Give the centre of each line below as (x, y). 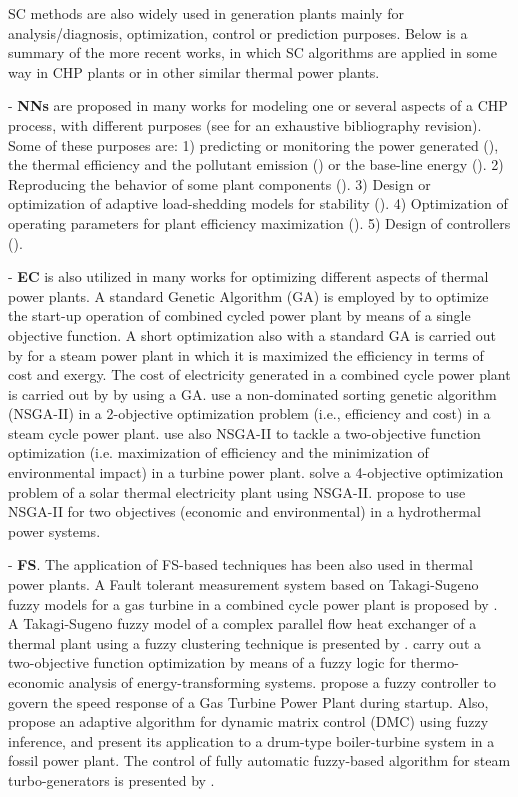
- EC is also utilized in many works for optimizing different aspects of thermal (248, 276)
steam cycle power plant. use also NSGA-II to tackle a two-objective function (244, 432)
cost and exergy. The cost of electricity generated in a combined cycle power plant (259, 374)
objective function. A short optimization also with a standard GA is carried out (252, 334)
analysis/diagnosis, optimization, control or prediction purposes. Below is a (238, 32)
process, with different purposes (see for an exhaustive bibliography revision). (245, 124)
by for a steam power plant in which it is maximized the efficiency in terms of (246, 354)
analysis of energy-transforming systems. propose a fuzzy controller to (282, 682)
